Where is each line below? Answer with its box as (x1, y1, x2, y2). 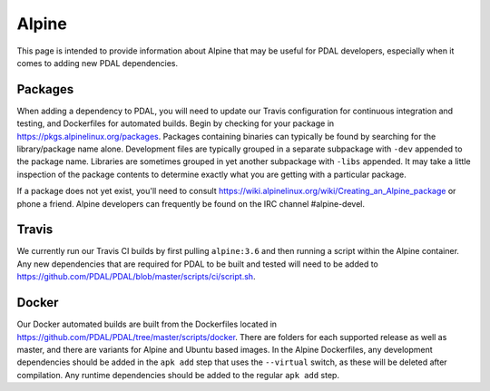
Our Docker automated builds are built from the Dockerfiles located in (16, 318, 277, 330)
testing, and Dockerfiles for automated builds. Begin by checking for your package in (16, 118, 335, 129)
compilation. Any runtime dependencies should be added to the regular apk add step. (16, 369, 340, 380)
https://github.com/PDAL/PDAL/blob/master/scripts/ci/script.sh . (16, 271, 256, 282)
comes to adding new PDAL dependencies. (16, 57, 179, 68)
